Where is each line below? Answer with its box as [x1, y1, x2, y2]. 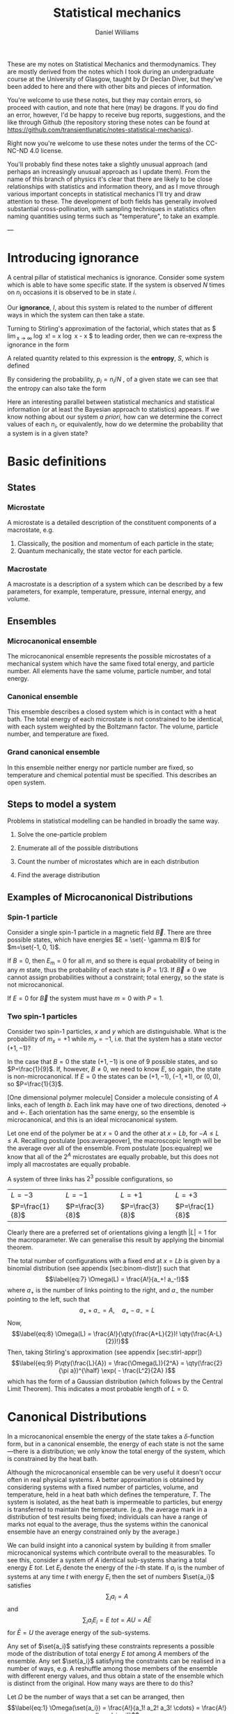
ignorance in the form [7, 340, 70, 349]
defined [7, 361, 30, 370]
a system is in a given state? [7, 429, 88, 438]
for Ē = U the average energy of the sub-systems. [7, 1628, 151, 1636]
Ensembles [7, 615, 57, 627]
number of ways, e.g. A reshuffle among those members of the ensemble [7, 1664, 218, 1672]
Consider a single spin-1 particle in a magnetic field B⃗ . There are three [7, 928, 212, 937]
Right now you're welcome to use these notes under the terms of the [7, 138, 205, 147]
